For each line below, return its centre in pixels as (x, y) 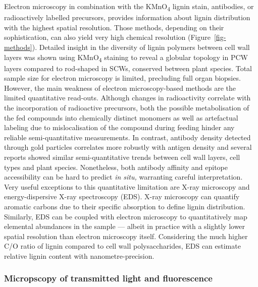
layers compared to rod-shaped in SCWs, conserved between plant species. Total (128, 68)
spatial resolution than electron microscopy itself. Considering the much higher (126, 236)
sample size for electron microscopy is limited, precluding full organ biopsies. (122, 78)
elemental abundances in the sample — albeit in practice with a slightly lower (125, 226)
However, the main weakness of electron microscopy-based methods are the (120, 88)
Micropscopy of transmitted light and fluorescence (108, 278)
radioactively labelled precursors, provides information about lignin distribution (127, 17)
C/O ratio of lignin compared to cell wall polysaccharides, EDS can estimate (122, 246)
